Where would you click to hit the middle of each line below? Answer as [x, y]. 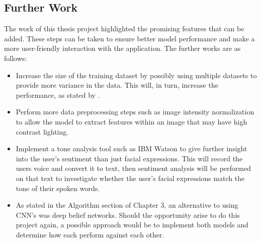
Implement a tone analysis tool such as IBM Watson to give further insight [132, 148]
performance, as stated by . [58, 95]
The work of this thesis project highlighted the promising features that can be [124, 28]
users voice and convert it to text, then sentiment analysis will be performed [133, 168]
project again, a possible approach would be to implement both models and [132, 225]
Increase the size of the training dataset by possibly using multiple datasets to [136, 75]
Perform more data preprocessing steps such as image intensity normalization [135, 112]
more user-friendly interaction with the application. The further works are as [122, 48]
